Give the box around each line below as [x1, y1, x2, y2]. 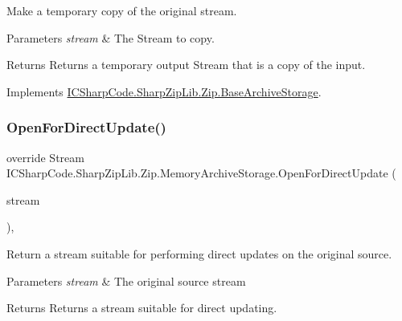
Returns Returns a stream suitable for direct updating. [6, 299, 277, 316]
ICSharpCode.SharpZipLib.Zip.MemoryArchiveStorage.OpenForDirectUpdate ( [6, 165, 396, 181]
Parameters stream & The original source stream [6, 272, 246, 289]
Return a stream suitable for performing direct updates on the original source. [6, 245, 392, 262]
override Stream [6, 148, 84, 165]
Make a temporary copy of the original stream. [6, 2, 237, 18]
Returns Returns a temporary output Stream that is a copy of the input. [6, 56, 366, 73]
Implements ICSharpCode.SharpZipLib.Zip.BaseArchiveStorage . [6, 83, 322, 100]
